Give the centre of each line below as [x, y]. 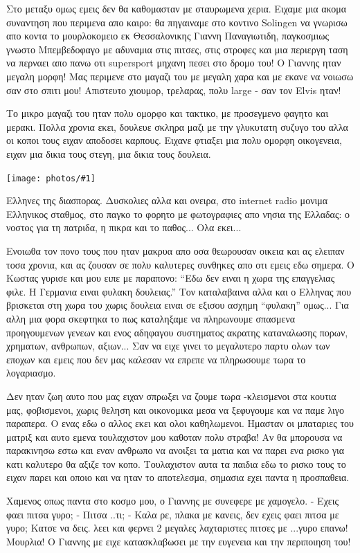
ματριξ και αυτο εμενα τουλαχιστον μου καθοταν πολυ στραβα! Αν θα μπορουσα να [174, 436]
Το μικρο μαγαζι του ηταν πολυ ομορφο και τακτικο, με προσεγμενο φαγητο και [168, 113]
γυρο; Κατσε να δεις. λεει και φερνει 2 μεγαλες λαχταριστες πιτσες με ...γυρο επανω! [177, 528]
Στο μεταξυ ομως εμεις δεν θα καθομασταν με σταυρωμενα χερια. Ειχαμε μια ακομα [177, 8]
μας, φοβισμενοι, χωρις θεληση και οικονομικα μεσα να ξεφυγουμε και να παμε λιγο [175, 409]
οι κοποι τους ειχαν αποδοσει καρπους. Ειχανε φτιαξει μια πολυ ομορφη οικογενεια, [174, 140]
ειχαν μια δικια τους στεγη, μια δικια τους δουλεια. [109, 153]
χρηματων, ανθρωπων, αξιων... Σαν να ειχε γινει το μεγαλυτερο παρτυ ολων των [168, 346]
